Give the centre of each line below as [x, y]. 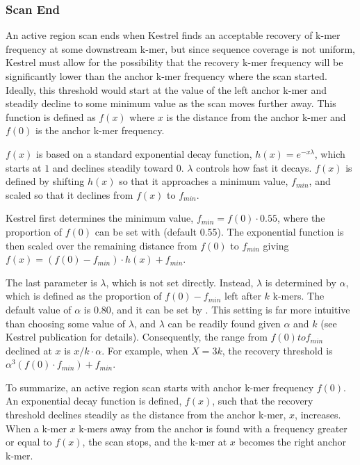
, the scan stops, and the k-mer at [155, 442]
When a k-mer [36, 428]
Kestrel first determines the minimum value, [100, 218]
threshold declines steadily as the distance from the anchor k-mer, [146, 415]
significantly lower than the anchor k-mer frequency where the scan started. [166, 76]
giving [276, 245]
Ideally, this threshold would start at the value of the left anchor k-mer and [166, 89]
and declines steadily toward [113, 167]
